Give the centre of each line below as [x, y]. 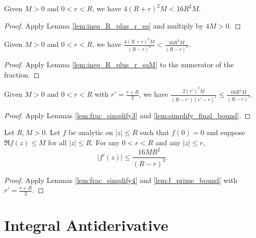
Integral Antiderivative [86, 225]
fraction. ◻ [22, 74]
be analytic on [91, 132]
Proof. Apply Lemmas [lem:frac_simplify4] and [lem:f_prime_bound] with [121, 180]
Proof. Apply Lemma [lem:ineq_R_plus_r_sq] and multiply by [104, 25]
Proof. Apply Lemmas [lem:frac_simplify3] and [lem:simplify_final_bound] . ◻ [127, 115]
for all [57, 142]
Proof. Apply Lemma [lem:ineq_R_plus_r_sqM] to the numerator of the [119, 64]
